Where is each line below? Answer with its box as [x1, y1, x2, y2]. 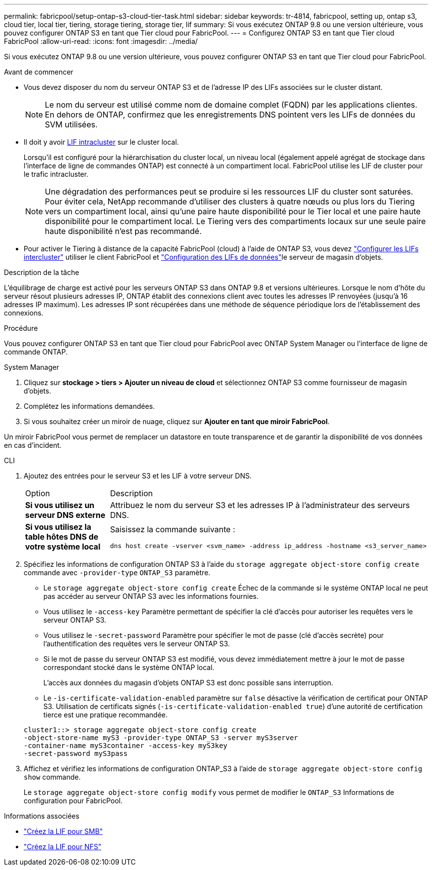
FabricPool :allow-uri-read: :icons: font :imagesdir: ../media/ [4, 37, 198, 45]
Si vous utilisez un [25, 500, 95, 510]
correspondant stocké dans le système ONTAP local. [43, 663, 215, 672]
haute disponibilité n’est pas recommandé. [45, 226, 202, 236]
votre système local [25, 542, 101, 552]
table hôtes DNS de [25, 532, 99, 542]
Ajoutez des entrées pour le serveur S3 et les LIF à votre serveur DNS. [24, 472, 252, 480]
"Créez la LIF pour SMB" [24, 827, 103, 835]
